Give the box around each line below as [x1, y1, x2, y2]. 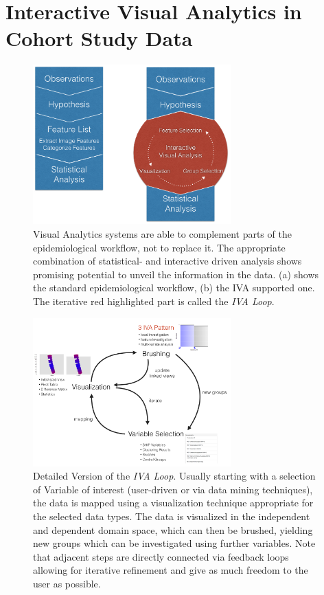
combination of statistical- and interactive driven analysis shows [33, 254, 302, 268]
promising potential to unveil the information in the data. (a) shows [33, 267, 319, 281]
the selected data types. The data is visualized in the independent [33, 508, 310, 523]
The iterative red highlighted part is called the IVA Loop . [33, 293, 275, 308]
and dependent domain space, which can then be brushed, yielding [33, 522, 313, 537]
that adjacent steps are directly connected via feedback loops [33, 549, 289, 563]
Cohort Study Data [5, 24, 193, 52]
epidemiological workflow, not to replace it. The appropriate [33, 240, 286, 254]
